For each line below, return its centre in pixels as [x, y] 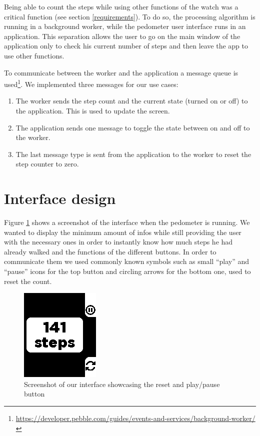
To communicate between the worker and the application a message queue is [121, 72]
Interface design [60, 198]
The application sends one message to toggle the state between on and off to [133, 127]
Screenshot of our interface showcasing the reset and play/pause [122, 384]
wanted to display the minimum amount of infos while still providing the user [123, 232]
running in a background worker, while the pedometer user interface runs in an [125, 26]
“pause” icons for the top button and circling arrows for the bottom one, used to [127, 271]
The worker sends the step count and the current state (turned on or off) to [132, 101]
